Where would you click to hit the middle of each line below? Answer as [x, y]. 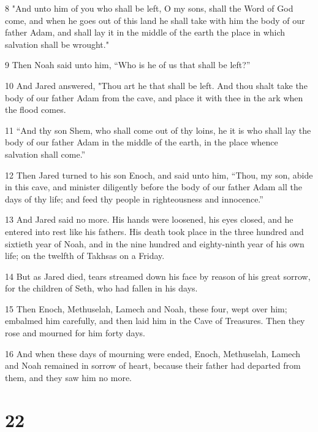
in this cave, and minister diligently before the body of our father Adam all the [153, 187]
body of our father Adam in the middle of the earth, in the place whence [142, 142]
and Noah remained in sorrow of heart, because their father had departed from [153, 365]
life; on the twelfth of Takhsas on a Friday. [85, 256]
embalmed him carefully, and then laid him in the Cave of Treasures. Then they [155, 321]
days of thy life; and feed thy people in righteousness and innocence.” [134, 199]
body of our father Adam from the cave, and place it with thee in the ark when [154, 97]
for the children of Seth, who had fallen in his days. [101, 288]
